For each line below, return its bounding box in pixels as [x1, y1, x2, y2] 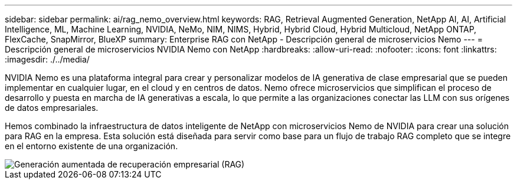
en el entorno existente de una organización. [5, 141, 178, 151]
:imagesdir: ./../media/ [5, 54, 90, 64]
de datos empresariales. [5, 103, 99, 113]
